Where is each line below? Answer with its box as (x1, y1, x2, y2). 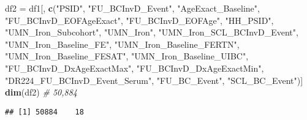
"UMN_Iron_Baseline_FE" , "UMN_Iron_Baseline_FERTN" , (5, 37, 240, 50)
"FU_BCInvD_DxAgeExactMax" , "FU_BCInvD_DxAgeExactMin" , (5, 61, 264, 74)
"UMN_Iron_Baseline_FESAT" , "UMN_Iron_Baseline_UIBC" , (5, 50, 249, 62)
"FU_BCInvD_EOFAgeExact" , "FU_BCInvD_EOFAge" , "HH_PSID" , (5, 13, 274, 26)
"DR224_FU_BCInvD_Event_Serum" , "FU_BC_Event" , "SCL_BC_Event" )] (5, 73, 303, 86)
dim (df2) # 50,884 (5, 86, 77, 99)
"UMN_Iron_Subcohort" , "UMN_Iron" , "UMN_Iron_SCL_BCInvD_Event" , (5, 26, 298, 39)
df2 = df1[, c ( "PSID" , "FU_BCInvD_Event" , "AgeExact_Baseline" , (5, 2, 260, 14)
